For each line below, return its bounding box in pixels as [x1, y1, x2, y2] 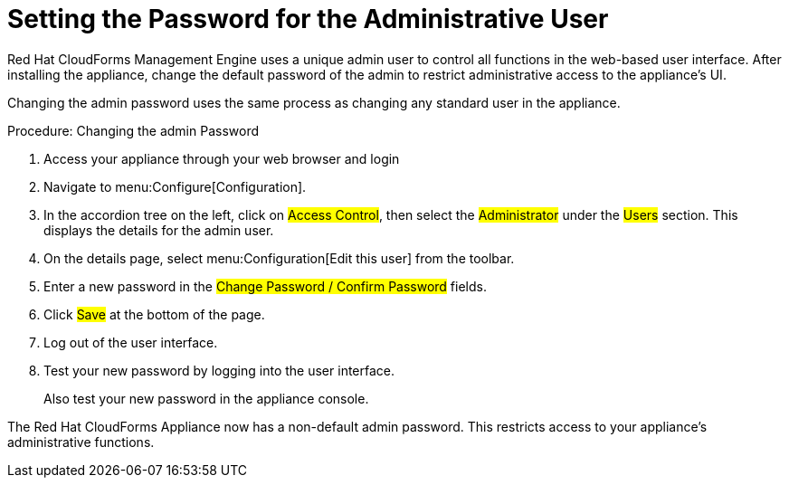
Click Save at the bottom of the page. [43, 306, 265, 322]
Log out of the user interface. [43, 334, 218, 350]
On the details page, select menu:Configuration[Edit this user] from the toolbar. [43, 250, 515, 266]
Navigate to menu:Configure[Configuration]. [43, 178, 307, 195]
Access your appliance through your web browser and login [43, 150, 400, 166]
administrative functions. [7, 433, 155, 450]
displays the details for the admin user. [43, 222, 274, 238]
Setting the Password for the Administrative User [7, 4, 609, 34]
